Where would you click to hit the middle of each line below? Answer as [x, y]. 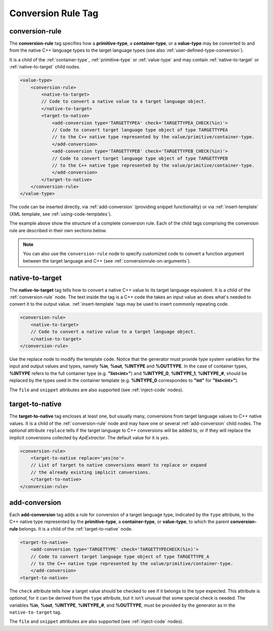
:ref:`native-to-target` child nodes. [45, 67]
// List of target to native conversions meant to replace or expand [119, 465]
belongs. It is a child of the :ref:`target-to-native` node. [76, 529]
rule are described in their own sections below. [58, 230]
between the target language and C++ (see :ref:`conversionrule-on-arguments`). [107, 261]
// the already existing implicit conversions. [91, 472]
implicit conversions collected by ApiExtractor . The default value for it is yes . [89, 437]
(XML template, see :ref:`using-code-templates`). [61, 214]
